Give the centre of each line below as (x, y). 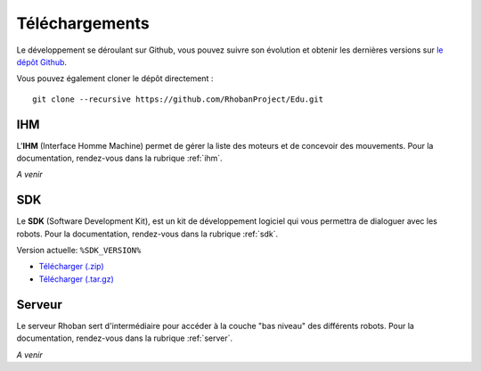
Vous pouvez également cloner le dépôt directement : (115, 78)
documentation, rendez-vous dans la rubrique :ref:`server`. (125, 338)
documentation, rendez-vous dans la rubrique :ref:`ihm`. (119, 158)
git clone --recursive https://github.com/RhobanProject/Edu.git (178, 99)
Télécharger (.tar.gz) (77, 279)
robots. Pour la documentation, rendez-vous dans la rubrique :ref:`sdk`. (147, 234)
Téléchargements (83, 23)
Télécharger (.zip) (71, 267)
